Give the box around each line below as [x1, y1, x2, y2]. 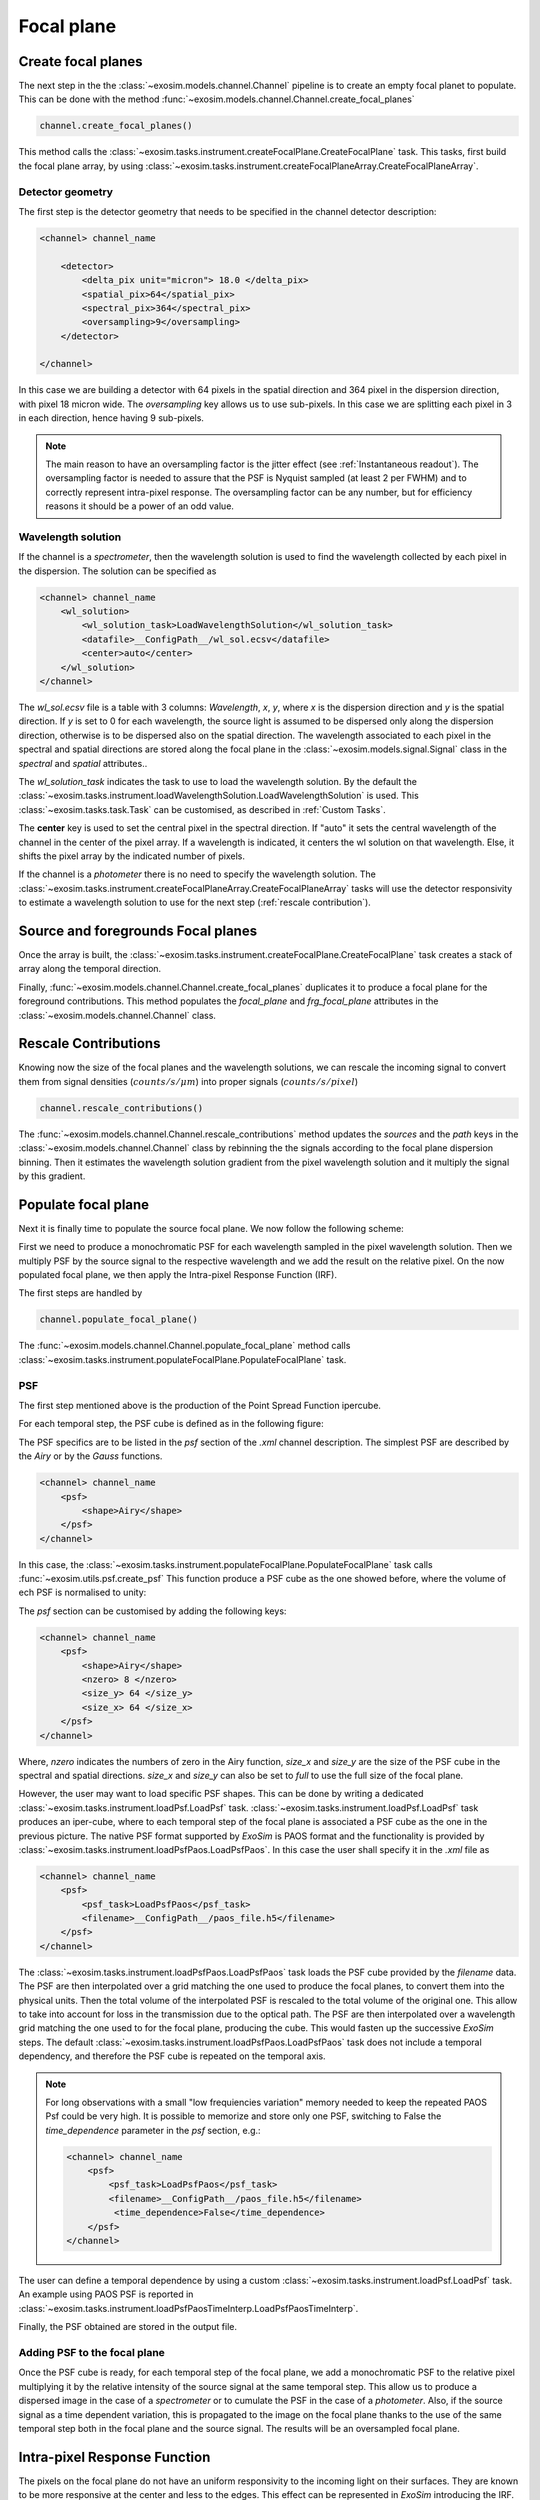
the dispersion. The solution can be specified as [18, 565, 217, 577]
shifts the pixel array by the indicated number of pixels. [18, 850, 245, 862]
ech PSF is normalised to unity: [18, 1586, 147, 1599]
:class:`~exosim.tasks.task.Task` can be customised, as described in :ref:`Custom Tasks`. [18, 803, 386, 815]
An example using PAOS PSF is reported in [18, 2288, 194, 2300]
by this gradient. [18, 1170, 86, 1182]
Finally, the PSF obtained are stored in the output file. [18, 2321, 238, 2333]
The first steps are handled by [18, 1287, 143, 1299]
